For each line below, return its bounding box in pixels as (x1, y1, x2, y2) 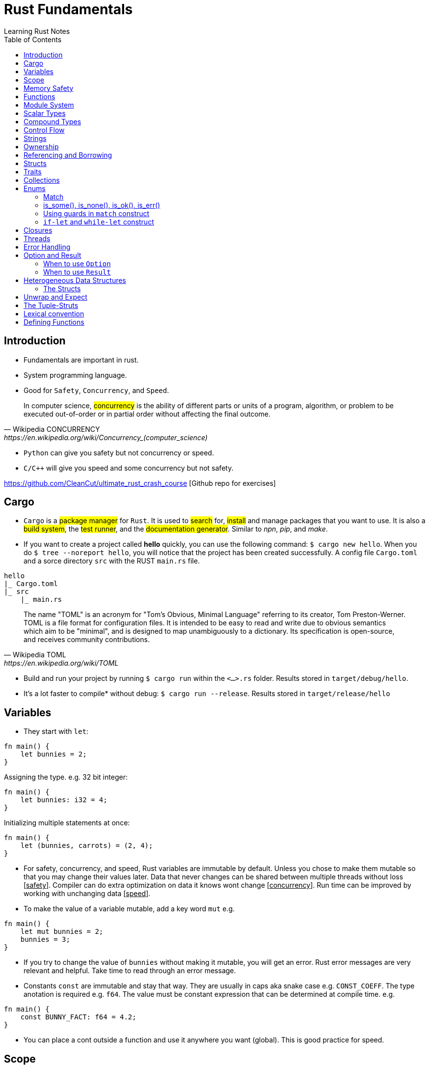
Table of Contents (4, 35, 62, 44)
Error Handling (24, 242, 71, 251)
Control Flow (24, 125, 65, 134)
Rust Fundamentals (4, 1, 133, 18)
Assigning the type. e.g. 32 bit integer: (4, 773, 128, 782)
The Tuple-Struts (24, 301, 79, 309)
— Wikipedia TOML (4, 650, 66, 659)
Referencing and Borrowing (24, 150, 112, 159)
